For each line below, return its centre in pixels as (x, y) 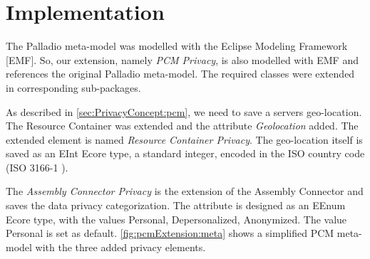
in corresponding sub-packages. (73, 87)
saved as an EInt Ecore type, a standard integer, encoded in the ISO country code (185, 153)
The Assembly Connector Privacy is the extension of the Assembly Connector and (185, 191)
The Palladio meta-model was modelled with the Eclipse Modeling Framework (177, 46)
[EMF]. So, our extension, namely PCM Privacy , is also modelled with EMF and (182, 59)
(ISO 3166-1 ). (37, 167)
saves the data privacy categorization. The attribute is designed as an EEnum (176, 205)
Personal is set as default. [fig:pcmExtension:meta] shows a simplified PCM (170, 233)
